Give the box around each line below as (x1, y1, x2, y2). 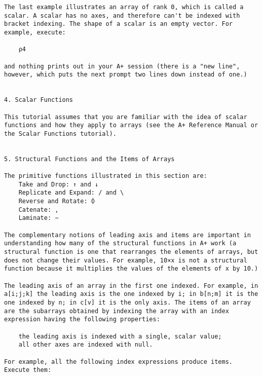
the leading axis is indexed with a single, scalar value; (18, 332, 222, 340)
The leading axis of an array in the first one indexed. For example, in (4, 282, 258, 289)
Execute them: (4, 366, 52, 374)
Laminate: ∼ (18, 214, 59, 222)
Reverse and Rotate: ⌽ (18, 198, 95, 205)
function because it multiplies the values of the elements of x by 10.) (4, 265, 258, 273)
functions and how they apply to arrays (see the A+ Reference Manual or (4, 122, 258, 129)
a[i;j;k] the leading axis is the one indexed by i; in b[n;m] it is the (4, 290, 258, 298)
